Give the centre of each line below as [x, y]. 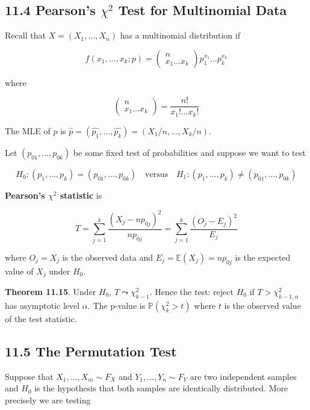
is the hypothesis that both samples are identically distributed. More [161, 388]
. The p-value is [116, 305]
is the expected [263, 257]
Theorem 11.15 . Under [51, 292]
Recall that [25, 35]
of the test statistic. [41, 318]
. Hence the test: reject [191, 292]
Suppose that [29, 376]
